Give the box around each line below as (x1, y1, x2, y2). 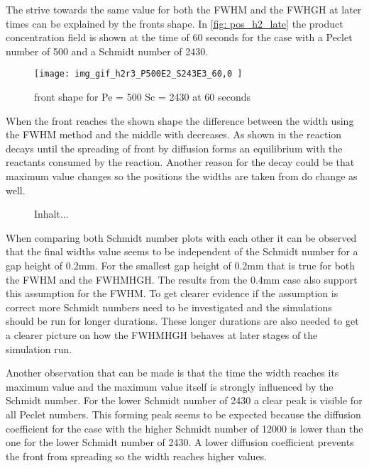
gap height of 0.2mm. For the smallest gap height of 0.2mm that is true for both (6, 257, 356, 272)
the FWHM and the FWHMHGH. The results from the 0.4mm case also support (6, 272, 358, 286)
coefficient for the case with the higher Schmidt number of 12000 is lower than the (6, 420, 363, 435)
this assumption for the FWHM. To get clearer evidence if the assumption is (6, 286, 338, 301)
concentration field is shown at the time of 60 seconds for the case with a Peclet (6, 30, 353, 45)
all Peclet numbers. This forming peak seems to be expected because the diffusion (6, 406, 361, 421)
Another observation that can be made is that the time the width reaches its (6, 365, 339, 380)
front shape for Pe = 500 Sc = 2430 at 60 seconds (34, 89, 250, 104)
